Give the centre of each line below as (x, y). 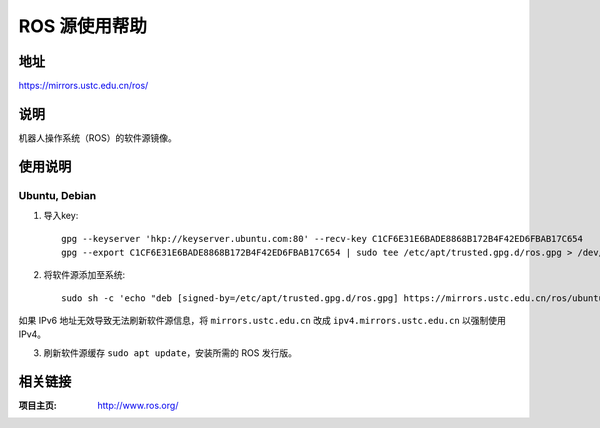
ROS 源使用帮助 (82, 26)
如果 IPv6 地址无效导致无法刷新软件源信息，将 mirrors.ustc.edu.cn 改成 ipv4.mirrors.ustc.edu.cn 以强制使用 (262, 321)
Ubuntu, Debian (57, 195)
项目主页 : (37, 405)
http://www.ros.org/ (138, 405)
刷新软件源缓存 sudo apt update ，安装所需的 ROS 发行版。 (170, 352)
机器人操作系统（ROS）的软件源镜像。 (97, 137)
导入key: (61, 216)
